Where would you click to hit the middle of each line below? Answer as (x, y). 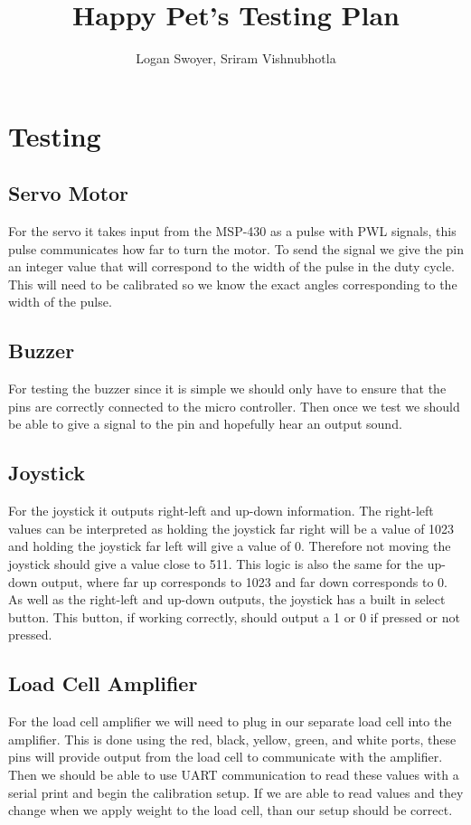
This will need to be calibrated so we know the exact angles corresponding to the (233, 284)
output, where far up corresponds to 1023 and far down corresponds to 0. (244, 581)
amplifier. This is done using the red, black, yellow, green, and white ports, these (232, 739)
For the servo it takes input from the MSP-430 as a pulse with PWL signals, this (232, 231)
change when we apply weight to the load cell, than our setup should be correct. (231, 810)
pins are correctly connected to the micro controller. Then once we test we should (234, 406)
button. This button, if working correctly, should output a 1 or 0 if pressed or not (234, 616)
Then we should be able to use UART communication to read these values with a (234, 774)
